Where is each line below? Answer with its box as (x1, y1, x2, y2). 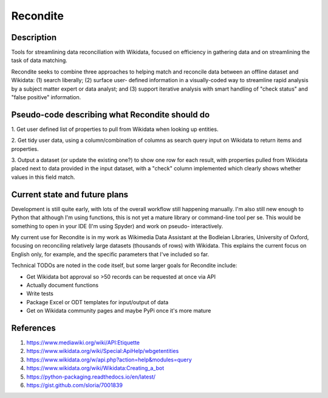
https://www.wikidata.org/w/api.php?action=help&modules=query (26, 356, 193, 363)
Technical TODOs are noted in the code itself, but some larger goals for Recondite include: (11, 262, 237, 269)
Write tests (26, 290, 54, 298)
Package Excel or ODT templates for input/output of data (26, 298, 169, 305)
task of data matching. (11, 57, 68, 64)
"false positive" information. (11, 94, 81, 101)
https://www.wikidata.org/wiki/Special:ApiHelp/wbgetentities (26, 347, 179, 355)
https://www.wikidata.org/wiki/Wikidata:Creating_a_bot (26, 365, 164, 372)
